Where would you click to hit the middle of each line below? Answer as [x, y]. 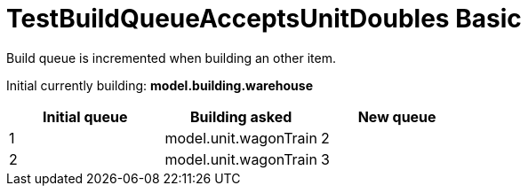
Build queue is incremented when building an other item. [171, 58]
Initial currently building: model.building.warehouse [160, 85]
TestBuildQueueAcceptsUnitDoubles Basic [264, 19]
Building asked [241, 116]
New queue [397, 116]
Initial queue [85, 116]
